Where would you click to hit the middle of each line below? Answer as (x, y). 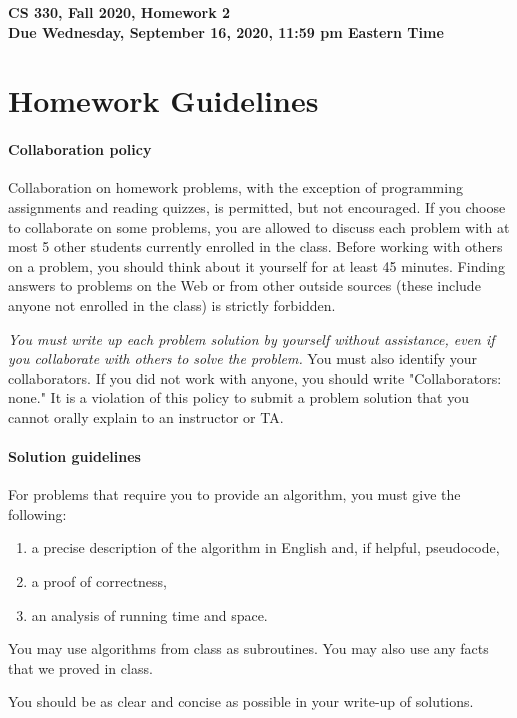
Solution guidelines (74, 456)
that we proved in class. (80, 667)
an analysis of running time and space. (149, 614)
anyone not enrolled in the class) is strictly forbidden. (172, 304)
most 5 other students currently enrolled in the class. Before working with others (255, 246)
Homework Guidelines (163, 100)
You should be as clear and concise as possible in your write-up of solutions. (241, 701)
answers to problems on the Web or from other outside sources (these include (244, 285)
